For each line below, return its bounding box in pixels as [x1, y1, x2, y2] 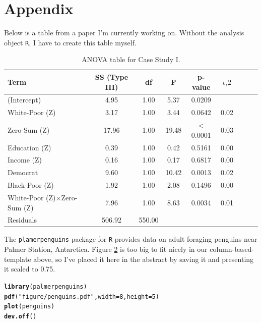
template [4, 253, 31, 264]
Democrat [8, 167, 38, 178]
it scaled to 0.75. [4, 263, 55, 274]
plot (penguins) [4, 303, 55, 310]
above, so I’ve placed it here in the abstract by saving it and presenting [33, 253, 254, 264]
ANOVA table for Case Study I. [82, 54, 180, 65]
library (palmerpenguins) [4, 283, 87, 290]
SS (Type [95, 71, 128, 82]
